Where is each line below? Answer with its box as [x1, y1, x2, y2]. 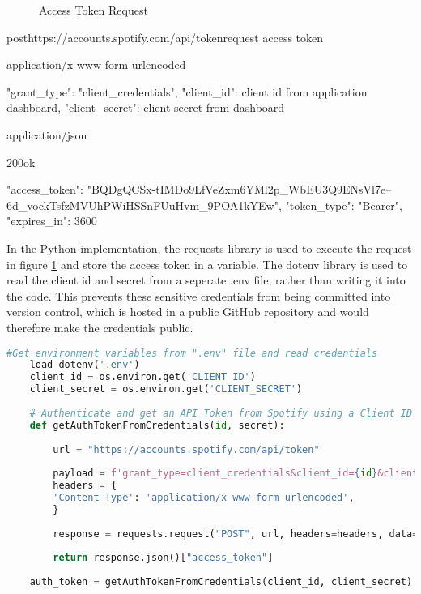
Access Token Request [39, 2, 148, 18]
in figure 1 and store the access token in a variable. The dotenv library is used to [6, 255, 408, 272]
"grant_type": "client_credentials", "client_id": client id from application [6, 83, 368, 100]
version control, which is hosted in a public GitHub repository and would [6, 303, 369, 320]
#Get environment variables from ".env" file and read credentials [6, 347, 378, 359]
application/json [6, 126, 87, 143]
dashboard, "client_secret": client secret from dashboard [6, 99, 285, 116]
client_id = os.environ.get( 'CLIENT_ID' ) [29, 371, 256, 383]
